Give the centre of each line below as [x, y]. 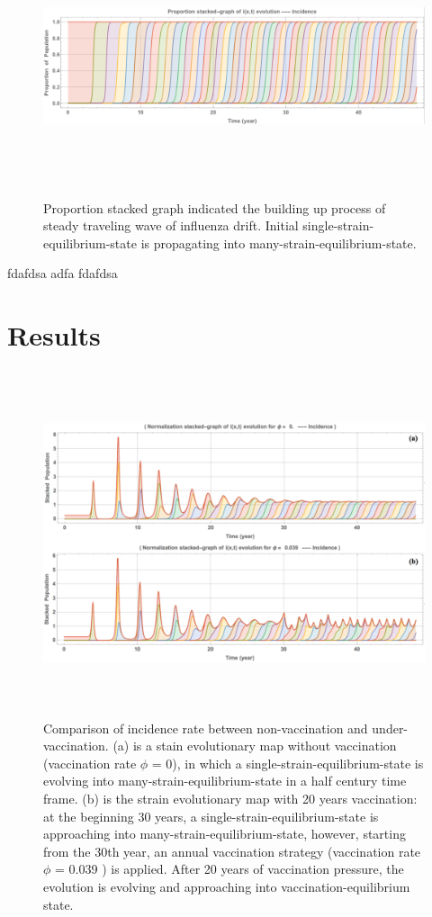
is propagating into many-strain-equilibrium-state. [279, 243]
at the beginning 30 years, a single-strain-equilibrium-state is [211, 816]
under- [390, 728]
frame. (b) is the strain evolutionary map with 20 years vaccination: [230, 799]
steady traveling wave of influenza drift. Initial [171, 225]
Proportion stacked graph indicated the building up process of [215, 207]
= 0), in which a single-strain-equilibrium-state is [288, 763]
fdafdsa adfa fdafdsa [63, 273]
